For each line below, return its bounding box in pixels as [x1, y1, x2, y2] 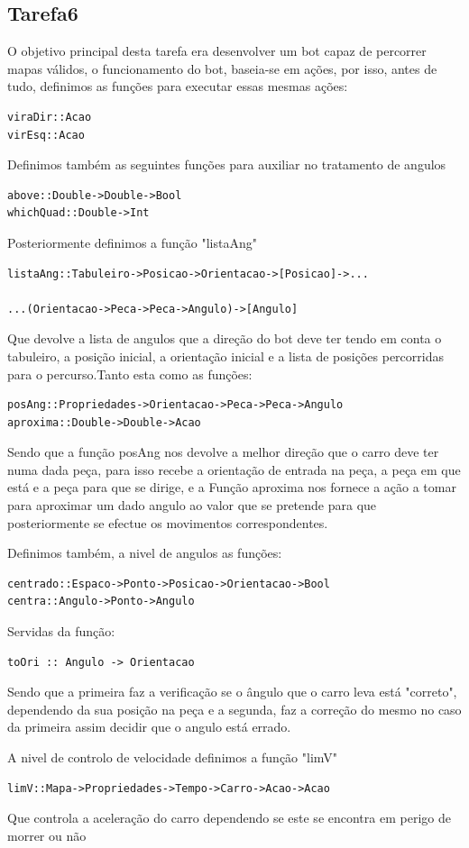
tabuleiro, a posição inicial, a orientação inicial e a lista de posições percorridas [7, 346, 444, 365]
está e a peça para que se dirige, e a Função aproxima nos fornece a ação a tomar [7, 478, 456, 497]
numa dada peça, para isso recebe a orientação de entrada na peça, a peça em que [7, 460, 461, 479]
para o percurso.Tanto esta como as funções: [7, 364, 253, 383]
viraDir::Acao [7, 110, 92, 123]
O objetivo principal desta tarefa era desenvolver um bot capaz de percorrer [7, 41, 427, 60]
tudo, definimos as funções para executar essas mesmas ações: [7, 77, 348, 96]
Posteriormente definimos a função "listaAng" [7, 233, 257, 251]
